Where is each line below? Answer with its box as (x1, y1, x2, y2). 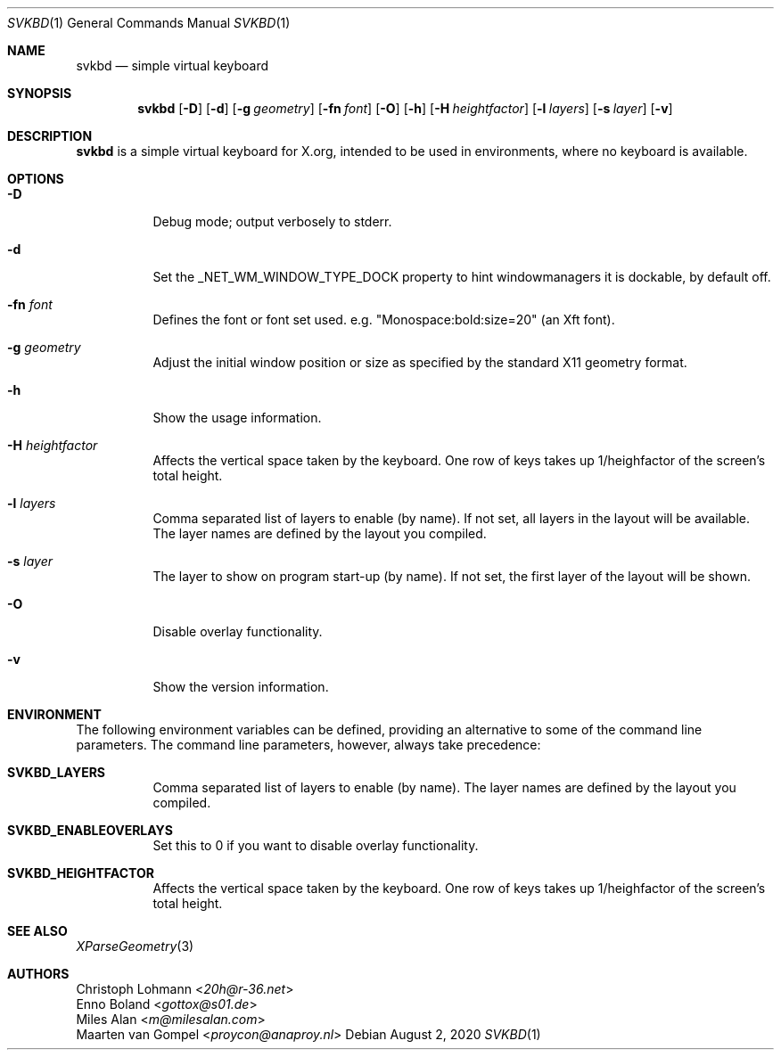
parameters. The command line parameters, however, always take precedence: (76, 737, 541, 752)
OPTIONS (7, 171, 64, 186)
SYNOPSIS (7, 86, 72, 101)
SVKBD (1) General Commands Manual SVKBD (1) (7, 15, 291, 30)
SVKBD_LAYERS (7, 765, 106, 780)
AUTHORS (7, 966, 70, 981)
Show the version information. (152, 679, 329, 694)
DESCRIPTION (7, 128, 93, 143)
